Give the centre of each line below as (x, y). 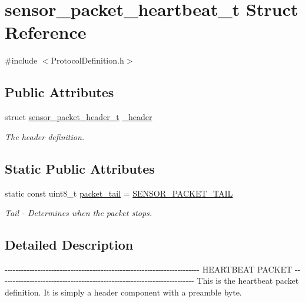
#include (21, 60)
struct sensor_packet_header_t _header (79, 117)
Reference (46, 32)
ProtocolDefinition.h (87, 60)
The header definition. (45, 136)
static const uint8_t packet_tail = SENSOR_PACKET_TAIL (119, 193)
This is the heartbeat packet (248, 281)
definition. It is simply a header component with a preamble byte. (123, 292)
